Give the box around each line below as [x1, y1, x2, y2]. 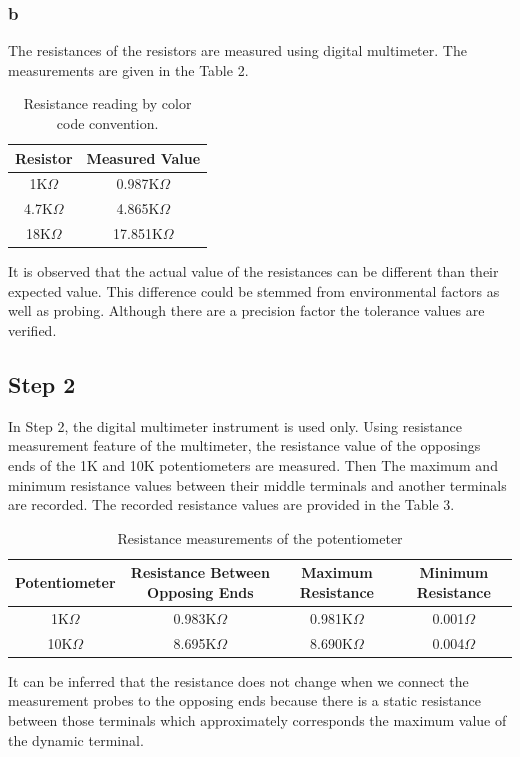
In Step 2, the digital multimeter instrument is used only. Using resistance [8, 415, 463, 436]
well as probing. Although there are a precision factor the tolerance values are [8, 300, 485, 321]
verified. [8, 320, 57, 340]
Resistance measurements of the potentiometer [117, 527, 403, 548]
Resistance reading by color [23, 93, 192, 114]
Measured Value [86, 147, 201, 168]
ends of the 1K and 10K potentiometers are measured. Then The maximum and [8, 454, 498, 475]
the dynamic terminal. [8, 729, 144, 750]
